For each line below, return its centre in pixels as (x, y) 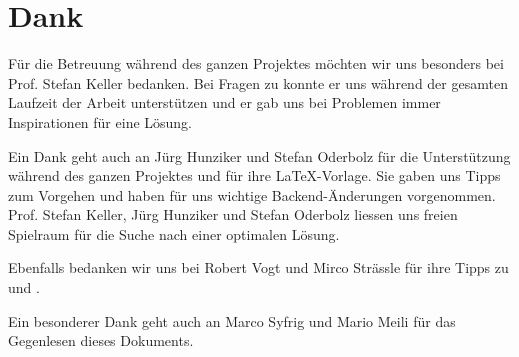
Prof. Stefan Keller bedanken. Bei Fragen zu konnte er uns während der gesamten (258, 82)
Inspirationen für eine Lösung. (100, 121)
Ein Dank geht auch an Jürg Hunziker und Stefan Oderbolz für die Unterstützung (259, 155)
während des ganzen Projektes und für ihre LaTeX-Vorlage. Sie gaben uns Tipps (254, 175)
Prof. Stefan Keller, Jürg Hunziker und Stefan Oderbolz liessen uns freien (233, 214)
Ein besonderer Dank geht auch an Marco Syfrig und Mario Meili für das (232, 320)
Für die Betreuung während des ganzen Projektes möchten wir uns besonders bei (256, 63)
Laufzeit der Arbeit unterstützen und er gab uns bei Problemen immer (224, 102)
